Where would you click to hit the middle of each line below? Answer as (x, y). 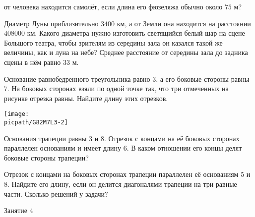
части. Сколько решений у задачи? (56, 193)
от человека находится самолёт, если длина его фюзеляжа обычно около (113, 6)
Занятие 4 (19, 210)
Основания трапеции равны (45, 138)
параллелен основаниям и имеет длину (63, 148)
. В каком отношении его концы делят (184, 148)
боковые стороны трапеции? (46, 157)
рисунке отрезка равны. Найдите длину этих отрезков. (86, 98)
